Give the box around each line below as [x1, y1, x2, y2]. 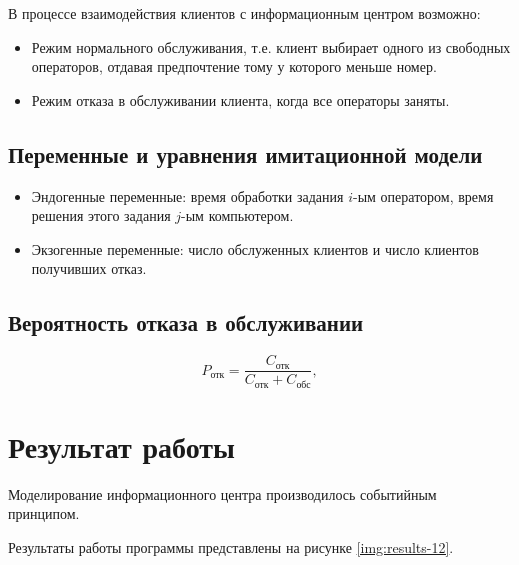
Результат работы [8, 425, 235, 466]
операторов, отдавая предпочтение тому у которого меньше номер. [31, 56, 437, 77]
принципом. [8, 503, 80, 524]
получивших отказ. [31, 258, 147, 279]
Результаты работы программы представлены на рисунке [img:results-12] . [8, 536, 454, 557]
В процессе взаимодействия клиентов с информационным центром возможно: [8, 3, 481, 23]
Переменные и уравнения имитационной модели [8, 138, 483, 169]
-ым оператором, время [353, 185, 494, 206]
